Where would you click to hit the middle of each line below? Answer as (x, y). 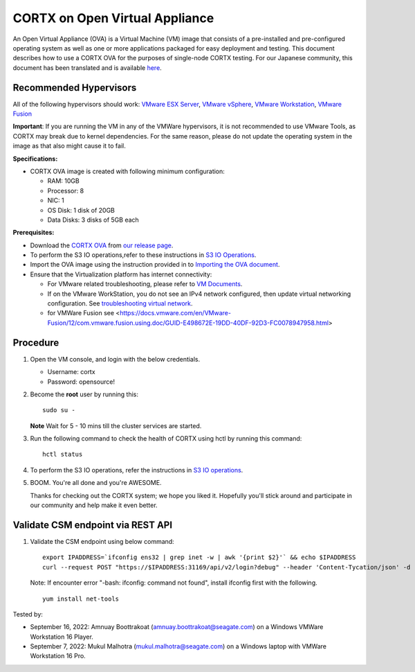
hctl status (63, 454)
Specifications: (35, 159)
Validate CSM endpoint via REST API (93, 525)
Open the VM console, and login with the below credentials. (115, 359)
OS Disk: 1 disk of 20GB (81, 210)
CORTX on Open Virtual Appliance (113, 18)
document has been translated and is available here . (87, 68)
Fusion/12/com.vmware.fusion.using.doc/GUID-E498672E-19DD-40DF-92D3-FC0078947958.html (188, 323)
